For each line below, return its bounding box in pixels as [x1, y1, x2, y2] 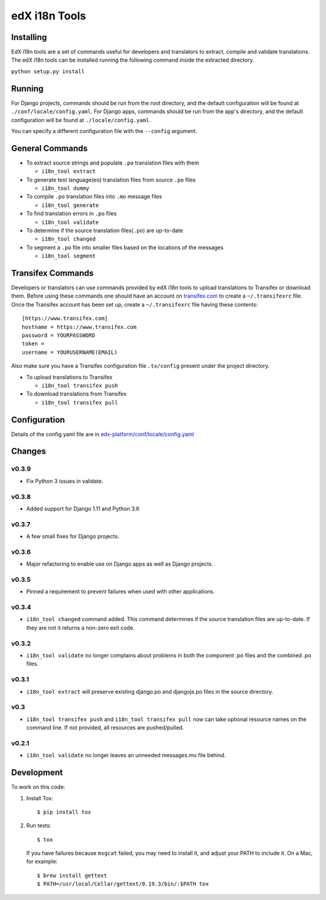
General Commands [11, 143, 88, 154]
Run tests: [26, 822, 51, 829]
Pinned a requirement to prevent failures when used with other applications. [26, 588, 215, 595]
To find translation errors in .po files [26, 210, 117, 217]
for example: [26, 858, 58, 865]
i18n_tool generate [41, 201, 99, 209]
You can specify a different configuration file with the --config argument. [11, 127, 197, 134]
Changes [11, 446, 46, 457]
